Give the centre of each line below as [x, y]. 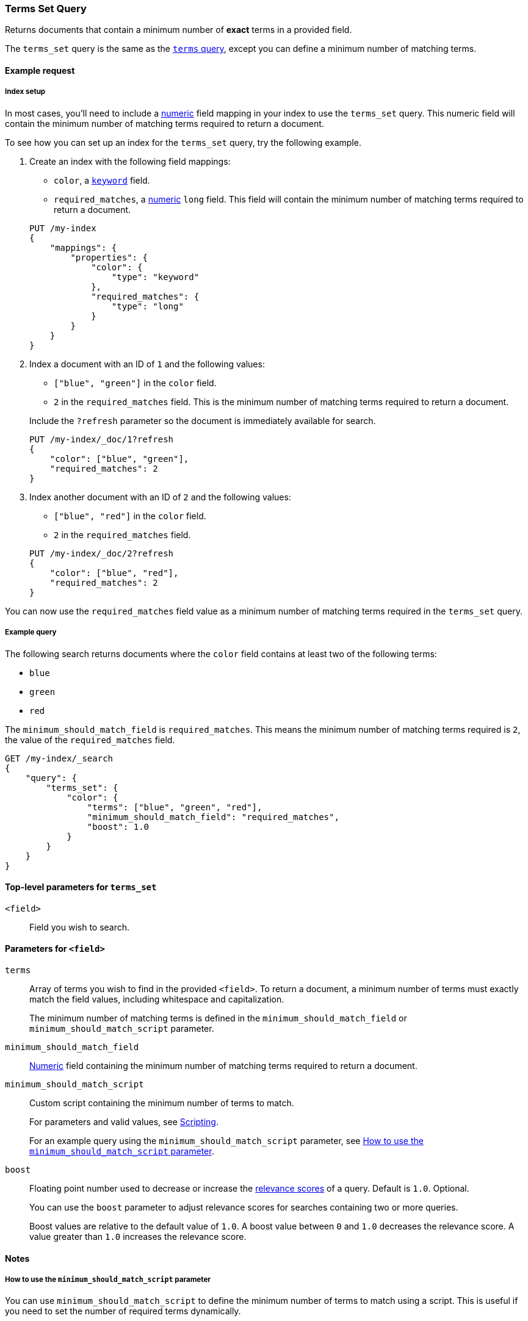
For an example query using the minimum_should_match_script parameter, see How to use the [226, 1140]
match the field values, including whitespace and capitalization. [157, 999]
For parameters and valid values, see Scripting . [124, 1121]
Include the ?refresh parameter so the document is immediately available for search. [203, 420]
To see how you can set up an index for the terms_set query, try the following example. [183, 142]
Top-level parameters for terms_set [81, 887]
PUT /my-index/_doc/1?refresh [102, 439]
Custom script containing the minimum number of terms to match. [162, 1103]
